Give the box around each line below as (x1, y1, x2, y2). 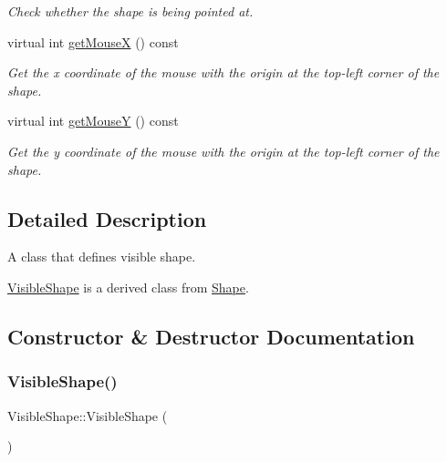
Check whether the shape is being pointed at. (7, 2, 254, 20)
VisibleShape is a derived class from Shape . (7, 277, 249, 296)
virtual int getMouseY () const (7, 111, 179, 130)
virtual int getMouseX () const (7, 32, 179, 51)
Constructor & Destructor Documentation (7, 322, 415, 350)
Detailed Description (7, 204, 207, 232)
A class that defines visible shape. (7, 247, 196, 266)
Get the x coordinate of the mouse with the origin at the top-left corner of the (7, 63, 440, 82)
